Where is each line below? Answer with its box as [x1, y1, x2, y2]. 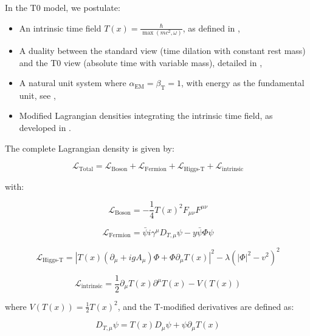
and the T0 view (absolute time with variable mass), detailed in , [19, 56, 263, 69]
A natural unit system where [19, 76, 126, 89]
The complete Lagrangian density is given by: [5, 141, 174, 154]
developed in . [19, 121, 71, 134]
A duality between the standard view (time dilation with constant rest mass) [19, 44, 306, 56]
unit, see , [19, 89, 56, 101]
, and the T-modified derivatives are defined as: [117, 300, 294, 312]
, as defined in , [182, 21, 240, 34]
